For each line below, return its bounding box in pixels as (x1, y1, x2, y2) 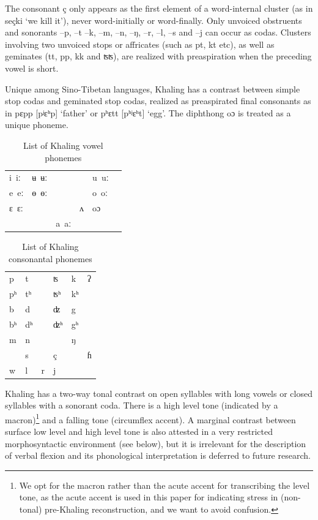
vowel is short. (5, 61, 59, 74)
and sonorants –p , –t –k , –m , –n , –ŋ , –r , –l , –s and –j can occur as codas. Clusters (5, 26, 311, 39)
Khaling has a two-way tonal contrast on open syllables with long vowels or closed (5, 386, 312, 399)
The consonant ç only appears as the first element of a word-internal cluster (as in (5, 2, 313, 14)
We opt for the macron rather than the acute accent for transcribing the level (19, 478, 310, 491)
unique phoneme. (5, 118, 68, 131)
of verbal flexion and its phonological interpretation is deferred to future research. (5, 449, 311, 462)
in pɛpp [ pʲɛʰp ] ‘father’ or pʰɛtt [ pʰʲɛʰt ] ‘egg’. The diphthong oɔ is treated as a (5, 106, 291, 119)
